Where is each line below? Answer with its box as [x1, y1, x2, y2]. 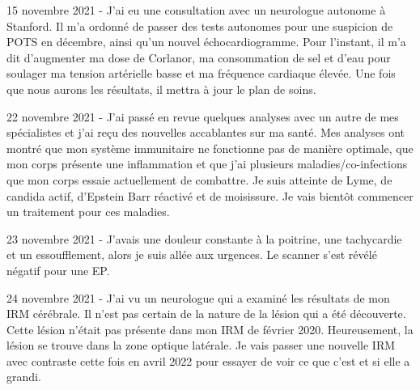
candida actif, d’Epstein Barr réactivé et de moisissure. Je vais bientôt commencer [6, 187, 414, 204]
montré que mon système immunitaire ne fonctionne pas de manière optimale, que [6, 139, 414, 156]
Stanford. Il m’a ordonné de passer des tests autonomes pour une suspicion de [6, 17, 393, 34]
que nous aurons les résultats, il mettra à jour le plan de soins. [6, 80, 316, 97]
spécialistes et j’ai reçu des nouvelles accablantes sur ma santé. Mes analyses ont [6, 124, 405, 141]
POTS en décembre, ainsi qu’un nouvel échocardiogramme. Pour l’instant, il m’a [6, 33, 406, 50]
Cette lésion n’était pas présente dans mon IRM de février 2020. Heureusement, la [6, 320, 414, 337]
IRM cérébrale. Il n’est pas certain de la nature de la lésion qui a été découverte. [6, 305, 406, 322]
